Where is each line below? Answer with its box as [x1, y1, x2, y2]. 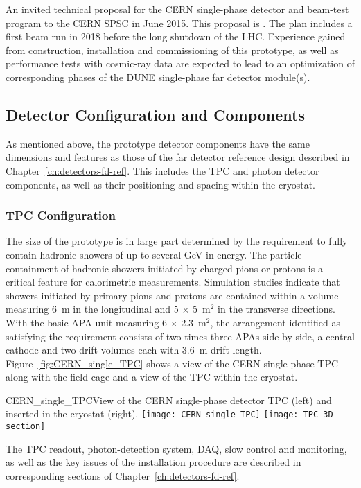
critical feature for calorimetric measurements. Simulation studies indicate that [6, 274, 340, 289]
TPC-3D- [303, 410, 338, 420]
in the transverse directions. [218, 302, 335, 316]
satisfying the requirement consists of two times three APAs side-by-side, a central [6, 329, 355, 343]
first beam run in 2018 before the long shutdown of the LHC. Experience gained [6, 29, 346, 44]
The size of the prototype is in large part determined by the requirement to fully [6, 234, 348, 248]
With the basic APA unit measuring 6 [6, 315, 167, 329]
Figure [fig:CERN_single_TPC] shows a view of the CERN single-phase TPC [6, 356, 339, 370]
